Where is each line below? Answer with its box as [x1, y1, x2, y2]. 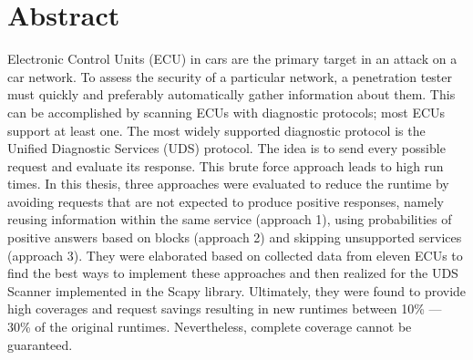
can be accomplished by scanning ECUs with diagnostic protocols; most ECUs [7, 102, 446, 121]
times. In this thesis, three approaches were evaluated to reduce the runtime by [7, 174, 449, 193]
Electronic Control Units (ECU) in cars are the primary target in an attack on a [7, 49, 458, 68]
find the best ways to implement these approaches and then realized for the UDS [7, 263, 458, 283]
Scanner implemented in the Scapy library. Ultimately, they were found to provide [7, 281, 467, 300]
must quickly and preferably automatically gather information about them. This [7, 85, 456, 104]
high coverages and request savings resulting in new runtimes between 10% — [7, 299, 442, 318]
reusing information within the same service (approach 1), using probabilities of [7, 210, 452, 229]
